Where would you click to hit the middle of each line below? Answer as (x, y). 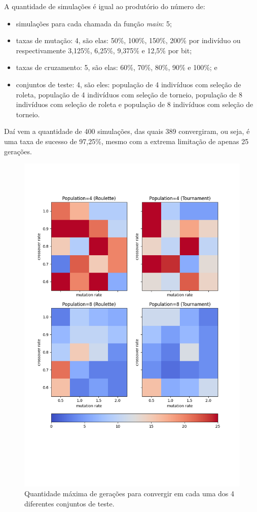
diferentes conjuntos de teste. (69, 503)
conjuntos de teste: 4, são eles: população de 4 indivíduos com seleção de (128, 84)
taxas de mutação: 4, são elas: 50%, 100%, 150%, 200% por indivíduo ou (128, 40)
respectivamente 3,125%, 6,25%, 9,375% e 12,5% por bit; (104, 50)
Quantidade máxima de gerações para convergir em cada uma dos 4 (130, 493)
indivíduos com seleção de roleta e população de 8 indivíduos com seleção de (135, 104)
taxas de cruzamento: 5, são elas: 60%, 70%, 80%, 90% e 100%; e (117, 67)
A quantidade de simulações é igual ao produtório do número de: (105, 6)
